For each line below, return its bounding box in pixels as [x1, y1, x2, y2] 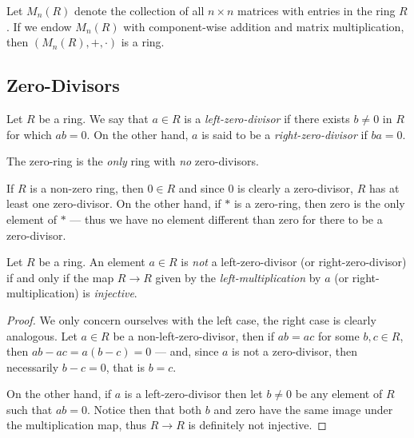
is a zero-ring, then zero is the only [233, 195, 405, 212]
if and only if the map [6, 269, 114, 285]
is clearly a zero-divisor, [237, 179, 353, 196]
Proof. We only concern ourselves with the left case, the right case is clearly [6, 311, 376, 328]
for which [6, 125, 52, 142]
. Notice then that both [87, 400, 202, 417]
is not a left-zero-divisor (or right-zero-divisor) [181, 253, 407, 270]
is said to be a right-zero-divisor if [201, 125, 368, 142]
